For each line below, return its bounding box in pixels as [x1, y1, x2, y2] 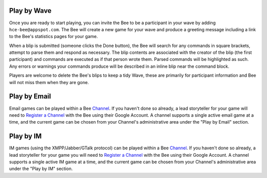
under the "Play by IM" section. [9, 166, 73, 172]
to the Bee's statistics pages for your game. [9, 34, 98, 40]
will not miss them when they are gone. [9, 79, 89, 85]
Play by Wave [9, 6, 52, 15]
